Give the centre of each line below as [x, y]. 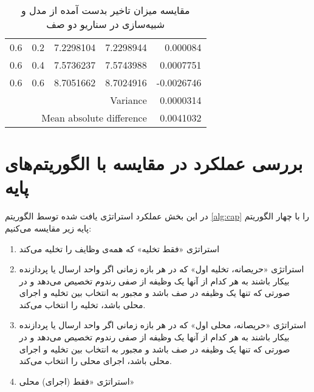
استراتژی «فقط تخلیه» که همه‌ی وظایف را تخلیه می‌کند [119, 248]
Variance [128, 100]
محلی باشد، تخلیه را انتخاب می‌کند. [82, 304]
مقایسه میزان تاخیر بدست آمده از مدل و [105, 10]
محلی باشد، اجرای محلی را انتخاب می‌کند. [95, 361]
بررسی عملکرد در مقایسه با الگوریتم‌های [154, 163]
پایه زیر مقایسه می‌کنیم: [48, 228]
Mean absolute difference [94, 118]
